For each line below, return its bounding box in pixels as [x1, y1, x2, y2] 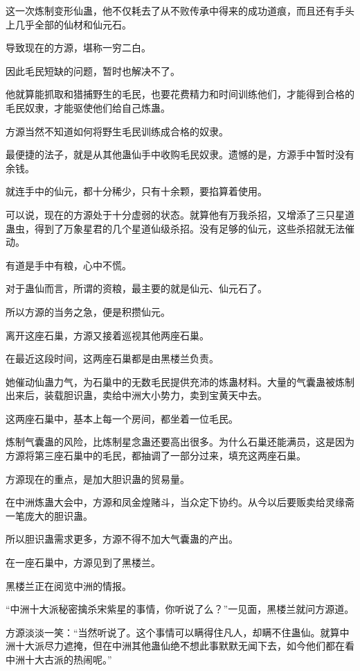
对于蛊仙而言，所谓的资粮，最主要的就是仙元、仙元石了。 [6, 281, 267, 296]
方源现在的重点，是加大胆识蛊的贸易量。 [6, 471, 190, 486]
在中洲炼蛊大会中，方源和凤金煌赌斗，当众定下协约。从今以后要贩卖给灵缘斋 [6, 495, 354, 509]
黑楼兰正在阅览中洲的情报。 [6, 578, 132, 593]
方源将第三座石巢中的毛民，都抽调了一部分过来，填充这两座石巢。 [6, 448, 306, 463]
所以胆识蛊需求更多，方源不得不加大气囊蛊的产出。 [6, 532, 238, 546]
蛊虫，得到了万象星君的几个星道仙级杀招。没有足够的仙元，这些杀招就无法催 [6, 221, 354, 235]
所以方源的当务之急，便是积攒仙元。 [6, 304, 170, 318]
